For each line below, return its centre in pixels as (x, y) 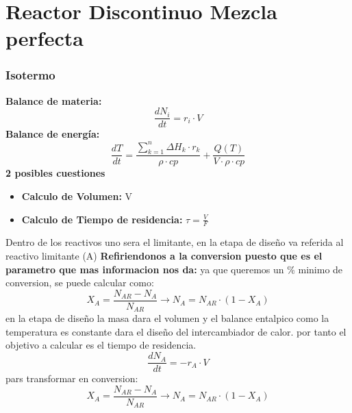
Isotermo (30, 75)
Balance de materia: (54, 100)
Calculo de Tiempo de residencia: (102, 219)
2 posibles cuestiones (55, 173)
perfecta (45, 38)
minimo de (320, 269)
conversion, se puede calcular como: (80, 283)
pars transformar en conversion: (72, 378)
